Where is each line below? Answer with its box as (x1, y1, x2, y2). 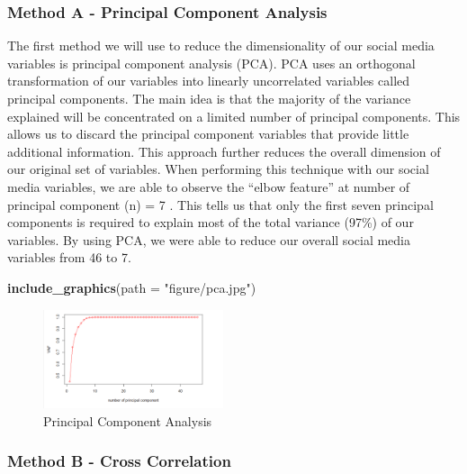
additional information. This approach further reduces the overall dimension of (7, 141, 441, 160)
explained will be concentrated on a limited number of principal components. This (7, 106, 461, 125)
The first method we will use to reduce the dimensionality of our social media (7, 36, 435, 55)
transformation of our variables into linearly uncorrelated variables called (7, 71, 410, 90)
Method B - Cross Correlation (7, 450, 231, 472)
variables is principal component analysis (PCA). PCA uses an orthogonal (7, 53, 416, 72)
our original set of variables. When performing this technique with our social (7, 160, 429, 178)
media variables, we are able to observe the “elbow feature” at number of (7, 177, 410, 196)
